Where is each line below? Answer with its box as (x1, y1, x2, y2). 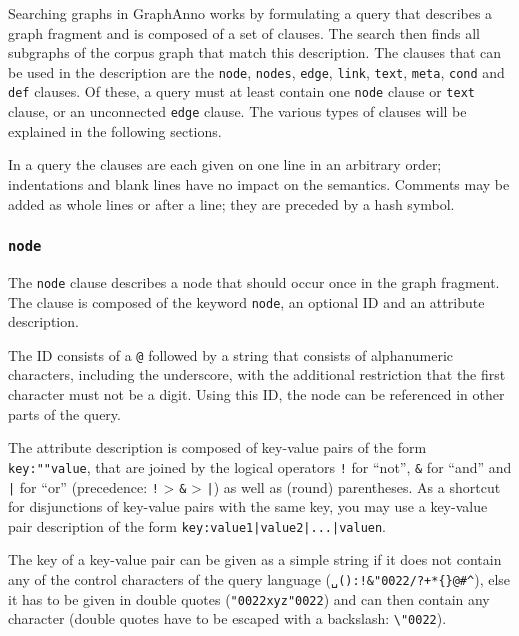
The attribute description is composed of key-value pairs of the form (8, 437, 427, 458)
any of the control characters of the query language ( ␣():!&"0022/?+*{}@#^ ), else (8, 569, 511, 589)
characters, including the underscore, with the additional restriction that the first (8, 364, 506, 385)
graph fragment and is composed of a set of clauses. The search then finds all (8, 22, 480, 43)
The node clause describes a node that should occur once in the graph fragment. (8, 271, 500, 292)
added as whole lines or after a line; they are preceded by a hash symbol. (8, 193, 455, 214)
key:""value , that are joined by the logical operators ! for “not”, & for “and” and (8, 456, 512, 477)
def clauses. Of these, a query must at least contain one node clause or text (8, 81, 475, 102)
